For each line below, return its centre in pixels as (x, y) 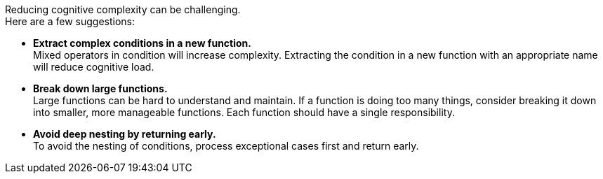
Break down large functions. (100, 88)
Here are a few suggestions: (70, 21)
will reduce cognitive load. (94, 67)
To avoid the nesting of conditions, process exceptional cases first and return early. (226, 146)
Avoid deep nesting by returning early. (125, 134)
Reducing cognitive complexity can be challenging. (123, 9)
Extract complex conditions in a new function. (143, 43)
